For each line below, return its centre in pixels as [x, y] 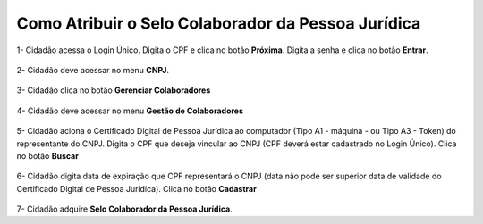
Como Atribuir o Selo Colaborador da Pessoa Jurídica [219, 23]
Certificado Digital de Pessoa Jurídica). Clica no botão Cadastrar [136, 188]
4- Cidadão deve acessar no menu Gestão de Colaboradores [130, 111]
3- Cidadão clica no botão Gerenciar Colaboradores [114, 90]
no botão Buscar [48, 155]
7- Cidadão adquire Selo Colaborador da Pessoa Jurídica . [124, 209]
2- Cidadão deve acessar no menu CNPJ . [93, 70]
